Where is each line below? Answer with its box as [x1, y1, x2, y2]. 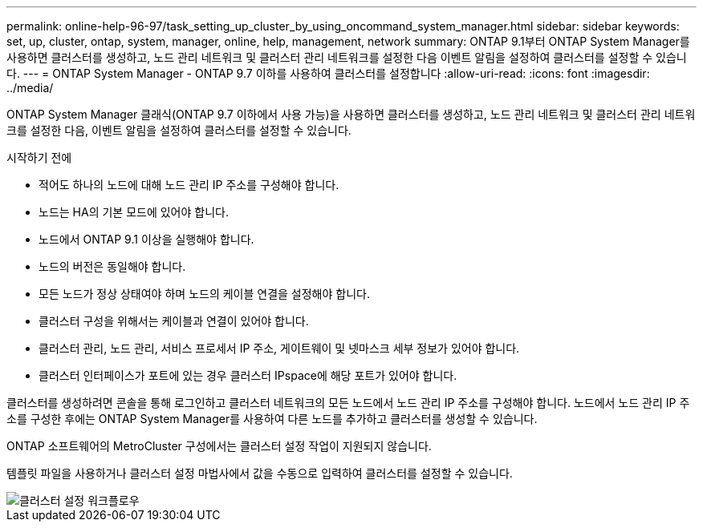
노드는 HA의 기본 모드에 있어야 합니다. [39, 205, 229, 219]
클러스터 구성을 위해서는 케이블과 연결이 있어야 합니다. [39, 314, 309, 328]
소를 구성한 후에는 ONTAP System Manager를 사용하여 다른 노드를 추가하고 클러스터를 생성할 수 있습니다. [6, 412, 538, 425]
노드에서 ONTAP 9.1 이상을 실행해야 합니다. [39, 232, 254, 246]
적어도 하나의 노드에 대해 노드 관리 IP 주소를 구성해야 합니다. [39, 178, 339, 191]
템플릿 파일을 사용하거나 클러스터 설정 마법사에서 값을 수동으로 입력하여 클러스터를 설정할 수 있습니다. [6, 466, 513, 480]
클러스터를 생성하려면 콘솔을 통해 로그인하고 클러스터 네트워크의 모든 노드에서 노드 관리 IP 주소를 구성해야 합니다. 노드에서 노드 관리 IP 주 [6, 396, 690, 409]
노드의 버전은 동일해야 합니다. [39, 260, 186, 273]
